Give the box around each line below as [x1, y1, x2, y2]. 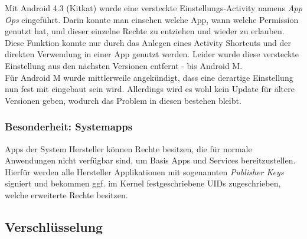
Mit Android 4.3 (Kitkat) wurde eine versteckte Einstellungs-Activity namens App [5, 2, 302, 14]
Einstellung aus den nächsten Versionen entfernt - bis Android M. [5, 59, 243, 71]
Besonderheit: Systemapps [5, 119, 133, 134]
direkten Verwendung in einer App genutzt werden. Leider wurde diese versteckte [5, 48, 299, 60]
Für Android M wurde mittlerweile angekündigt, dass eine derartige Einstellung [5, 71, 293, 83]
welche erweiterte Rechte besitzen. [5, 188, 128, 201]
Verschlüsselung [5, 217, 103, 235]
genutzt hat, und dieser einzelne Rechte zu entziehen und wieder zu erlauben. [5, 25, 285, 37]
